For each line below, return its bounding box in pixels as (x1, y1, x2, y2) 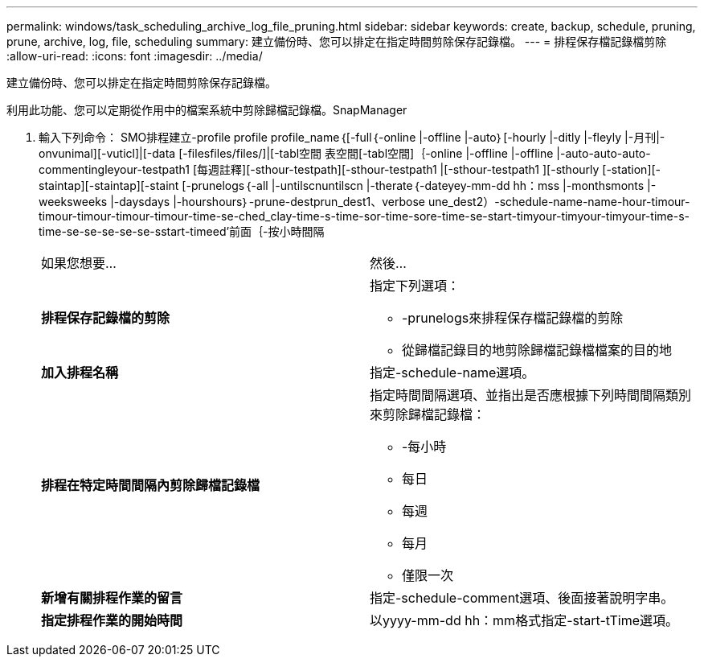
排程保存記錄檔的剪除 (41, 310, 170, 326)
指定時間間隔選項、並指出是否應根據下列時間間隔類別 (370, 387, 692, 403)
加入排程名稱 (41, 364, 119, 381)
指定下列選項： (370, 278, 460, 294)
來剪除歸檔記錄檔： (370, 406, 486, 422)
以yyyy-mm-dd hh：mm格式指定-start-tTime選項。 (370, 612, 679, 628)
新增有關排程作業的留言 (41, 590, 183, 606)
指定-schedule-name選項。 (370, 364, 535, 381)
